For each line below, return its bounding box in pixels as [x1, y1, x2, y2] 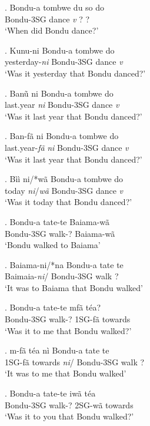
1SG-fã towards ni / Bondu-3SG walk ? [5, 355, 145, 368]
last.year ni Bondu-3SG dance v [5, 98, 119, 111]
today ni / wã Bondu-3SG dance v [5, 184, 124, 196]
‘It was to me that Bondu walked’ [5, 367, 126, 379]
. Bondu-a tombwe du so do [5, 1, 105, 13]
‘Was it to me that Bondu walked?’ [5, 324, 132, 336]
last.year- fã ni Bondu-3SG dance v [5, 141, 129, 153]
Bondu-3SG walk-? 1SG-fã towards [5, 313, 131, 325]
